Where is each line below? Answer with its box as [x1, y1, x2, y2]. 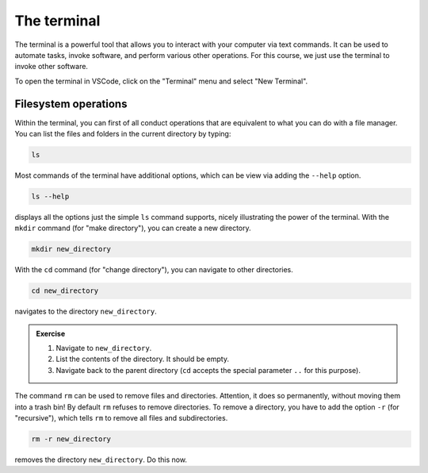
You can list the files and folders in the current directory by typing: [14, 129, 231, 139]
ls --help [31, 191, 70, 201]
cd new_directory [31, 286, 99, 295]
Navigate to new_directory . [55, 344, 152, 353]
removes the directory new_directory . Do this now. [14, 455, 188, 464]
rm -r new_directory [31, 435, 111, 444]
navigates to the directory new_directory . [14, 306, 158, 317]
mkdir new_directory [31, 244, 111, 254]
